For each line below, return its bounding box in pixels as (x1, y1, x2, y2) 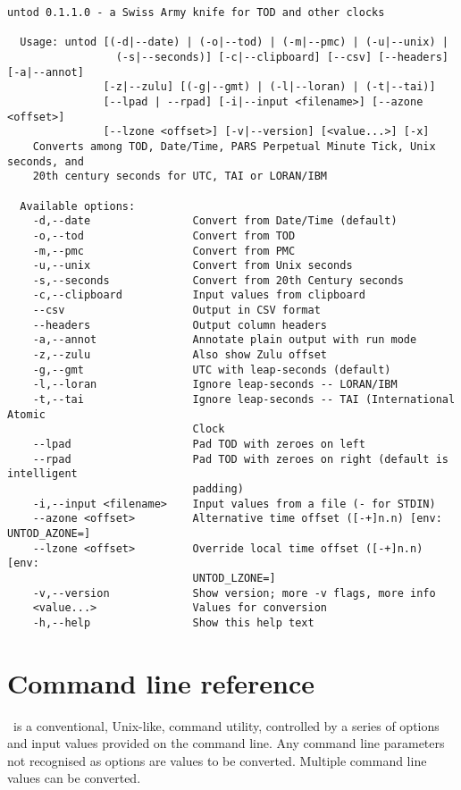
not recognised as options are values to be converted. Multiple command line (7, 751, 427, 769)
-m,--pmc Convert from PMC (32, 244, 296, 257)
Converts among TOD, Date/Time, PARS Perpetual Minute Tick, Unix (32, 139, 436, 153)
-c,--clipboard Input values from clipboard (32, 289, 365, 302)
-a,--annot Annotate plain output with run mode (32, 333, 417, 347)
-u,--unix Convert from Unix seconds (32, 259, 353, 273)
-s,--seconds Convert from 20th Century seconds (32, 273, 404, 287)
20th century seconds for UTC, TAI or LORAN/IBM (32, 170, 327, 183)
